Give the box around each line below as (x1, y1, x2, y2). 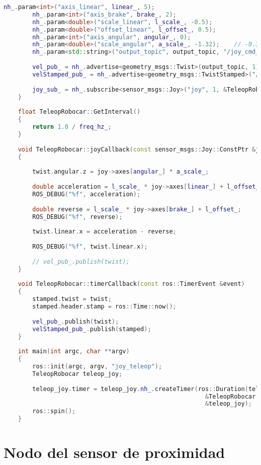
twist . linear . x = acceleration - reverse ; (32, 228, 177, 236)
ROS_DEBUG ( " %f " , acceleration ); (32, 190, 141, 198)
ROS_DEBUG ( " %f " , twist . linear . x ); (32, 243, 148, 250)
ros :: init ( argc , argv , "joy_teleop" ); (32, 363, 162, 370)
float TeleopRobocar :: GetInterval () (18, 108, 141, 116)
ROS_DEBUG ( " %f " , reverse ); (32, 213, 123, 220)
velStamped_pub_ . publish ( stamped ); (32, 325, 151, 333)
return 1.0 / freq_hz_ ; (32, 123, 112, 130)
